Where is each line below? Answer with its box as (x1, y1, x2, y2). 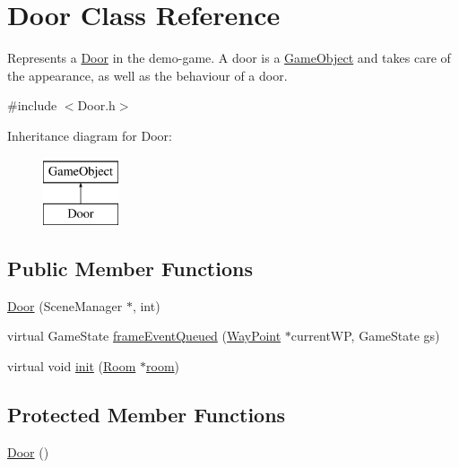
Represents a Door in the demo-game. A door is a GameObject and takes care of (7, 48, 451, 67)
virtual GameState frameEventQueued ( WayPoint (7, 326, 281, 345)
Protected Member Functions (7, 401, 286, 429)
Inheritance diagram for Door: (7, 126, 172, 144)
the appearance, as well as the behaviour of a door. (7, 65, 288, 84)
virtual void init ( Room (7, 357, 136, 376)
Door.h (77, 96, 116, 115)
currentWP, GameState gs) (290, 326, 440, 345)
